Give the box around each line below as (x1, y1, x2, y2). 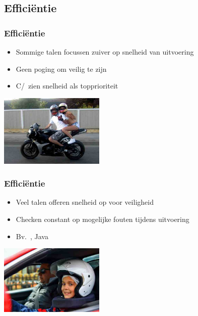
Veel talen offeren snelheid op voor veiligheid (16, 197, 154, 207)
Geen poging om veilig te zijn (16, 63, 107, 74)
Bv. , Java (16, 231, 48, 241)
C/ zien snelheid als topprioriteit (16, 80, 118, 91)
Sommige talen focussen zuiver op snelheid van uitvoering (16, 47, 194, 57)
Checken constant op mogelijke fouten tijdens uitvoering (16, 213, 189, 224)
